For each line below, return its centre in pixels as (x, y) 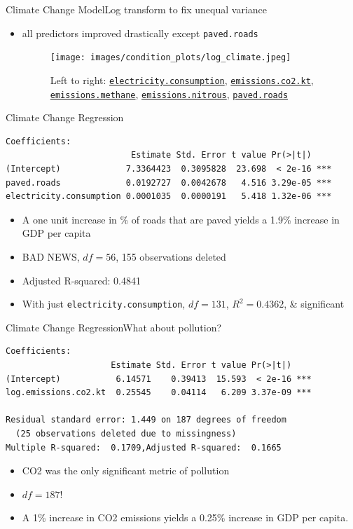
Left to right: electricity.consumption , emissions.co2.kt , (182, 80)
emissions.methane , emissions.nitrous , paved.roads (169, 94)
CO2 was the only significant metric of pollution (126, 470)
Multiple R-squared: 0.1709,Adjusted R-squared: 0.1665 (144, 447)
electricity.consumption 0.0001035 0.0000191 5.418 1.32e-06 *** (169, 197)
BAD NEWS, (51, 256)
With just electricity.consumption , (104, 304)
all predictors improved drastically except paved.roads (140, 33)
